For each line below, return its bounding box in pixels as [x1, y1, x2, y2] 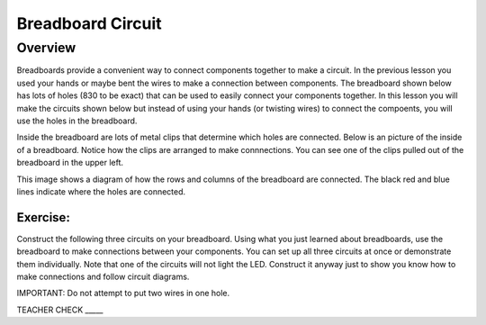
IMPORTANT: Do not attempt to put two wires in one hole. [16, 288, 230, 299]
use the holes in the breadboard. [16, 115, 138, 126]
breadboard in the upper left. [16, 158, 124, 168]
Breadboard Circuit [16, 14, 162, 33]
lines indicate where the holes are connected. [16, 185, 186, 197]
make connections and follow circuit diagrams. [16, 271, 190, 282]
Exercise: [16, 210, 71, 225]
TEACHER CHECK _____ [16, 304, 103, 315]
